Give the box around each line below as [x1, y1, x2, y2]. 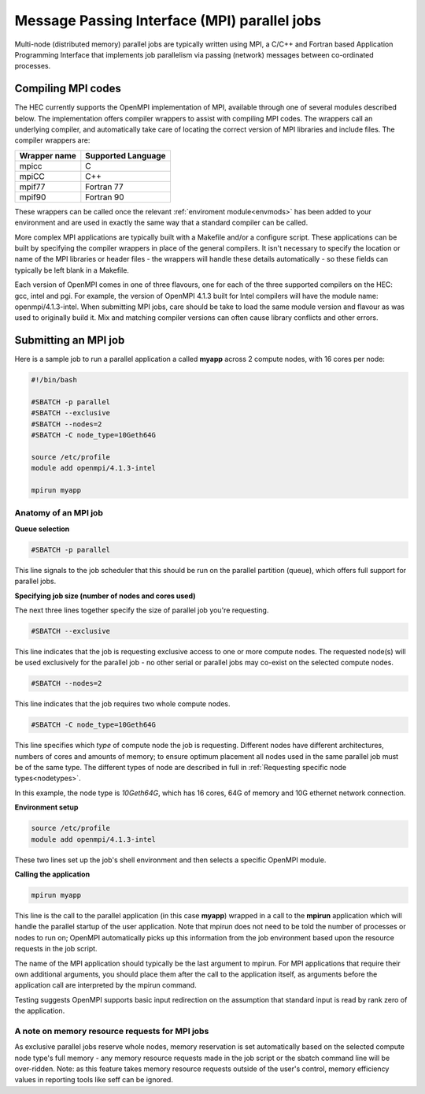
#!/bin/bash [31, 375, 78, 385]
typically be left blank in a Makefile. [14, 265, 130, 275]
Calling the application [14, 869, 91, 879]
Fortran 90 [85, 192, 125, 203]
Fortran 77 [85, 181, 124, 192]
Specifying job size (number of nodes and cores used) [14, 591, 196, 601]
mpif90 [19, 192, 46, 203]
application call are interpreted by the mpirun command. [14, 981, 197, 990]
